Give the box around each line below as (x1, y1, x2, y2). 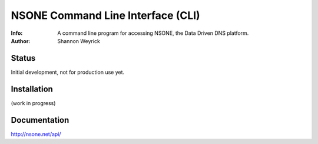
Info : (11, 30, 23, 37)
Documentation (11, 115, 69, 125)
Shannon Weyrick (57, 37, 100, 44)
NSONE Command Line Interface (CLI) (11, 9, 200, 22)
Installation (11, 84, 53, 94)
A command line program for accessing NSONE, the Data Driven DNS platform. (57, 30, 249, 37)
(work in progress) (11, 99, 56, 106)
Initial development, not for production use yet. (11, 68, 125, 76)
